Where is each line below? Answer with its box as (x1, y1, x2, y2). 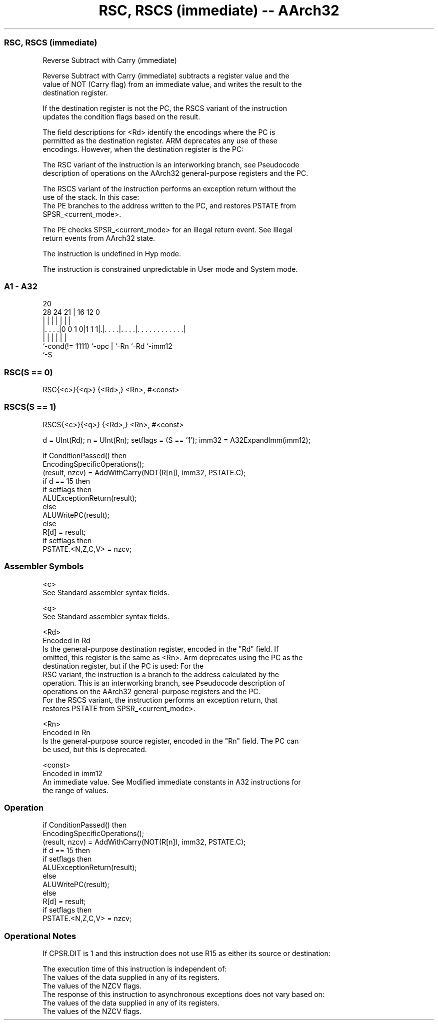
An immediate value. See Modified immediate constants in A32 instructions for (42, 777, 301, 786)
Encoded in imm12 (42, 769, 102, 778)
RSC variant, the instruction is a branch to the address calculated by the (42, 670, 279, 679)
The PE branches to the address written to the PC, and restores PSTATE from (42, 201, 296, 210)
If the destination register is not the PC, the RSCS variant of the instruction (42, 103, 287, 112)
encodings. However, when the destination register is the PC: (42, 144, 244, 153)
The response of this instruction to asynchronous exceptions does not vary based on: (42, 990, 324, 999)
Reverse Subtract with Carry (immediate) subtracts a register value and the (42, 71, 289, 80)
